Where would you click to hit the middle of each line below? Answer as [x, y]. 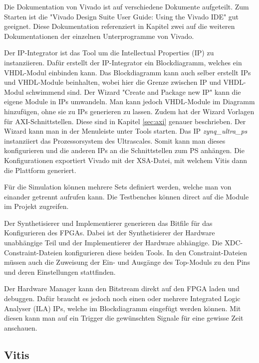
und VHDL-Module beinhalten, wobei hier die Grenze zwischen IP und [113, 82]
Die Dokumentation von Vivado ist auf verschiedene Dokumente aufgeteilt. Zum [127, 6]
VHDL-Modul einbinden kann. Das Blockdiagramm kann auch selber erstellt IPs [128, 72]
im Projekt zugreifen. [36, 206]
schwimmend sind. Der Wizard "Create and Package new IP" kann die [133, 91]
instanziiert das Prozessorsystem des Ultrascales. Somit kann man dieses [115, 140]
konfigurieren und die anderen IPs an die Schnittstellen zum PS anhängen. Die [124, 150]
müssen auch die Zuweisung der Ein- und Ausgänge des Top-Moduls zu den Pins [127, 262]
